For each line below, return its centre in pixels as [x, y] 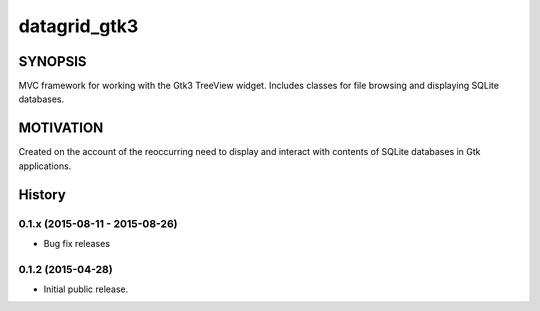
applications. [45, 166]
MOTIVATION [61, 128]
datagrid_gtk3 [78, 26]
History [42, 194]
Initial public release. [86, 289]
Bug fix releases [76, 243]
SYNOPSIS [52, 61]
